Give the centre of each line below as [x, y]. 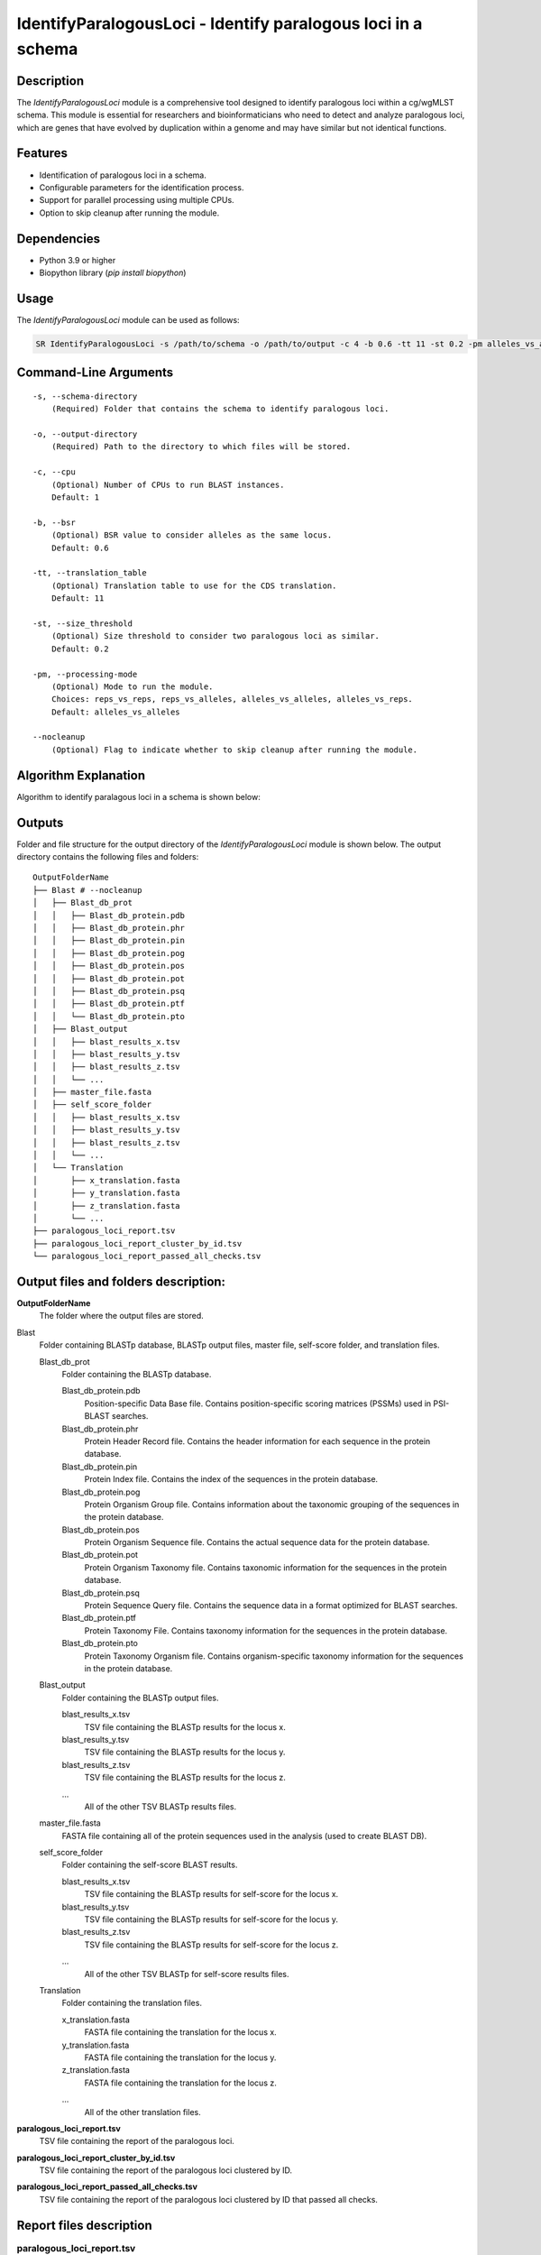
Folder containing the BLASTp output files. [140, 1698]
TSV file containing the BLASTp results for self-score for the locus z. [211, 1945]
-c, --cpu [54, 472]
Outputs [40, 822]
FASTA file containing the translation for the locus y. [180, 2057]
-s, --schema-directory [85, 396]
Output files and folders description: [121, 1281]
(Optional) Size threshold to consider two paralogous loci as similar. [215, 636]
